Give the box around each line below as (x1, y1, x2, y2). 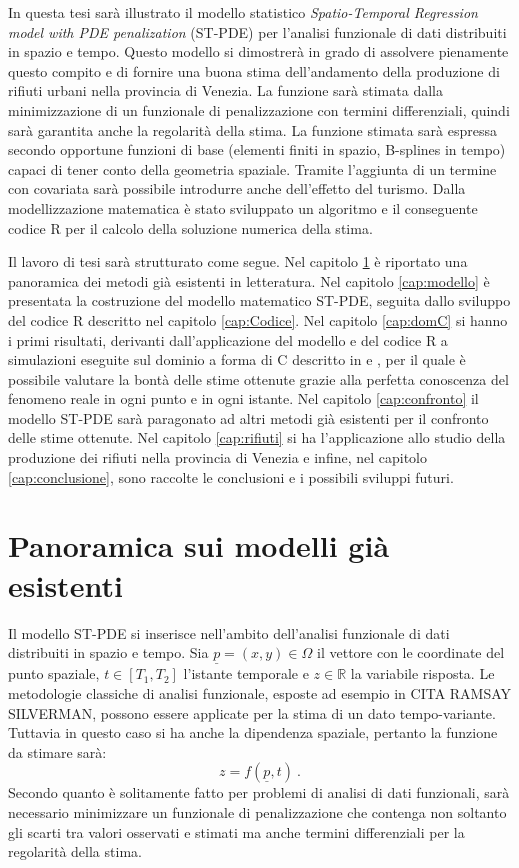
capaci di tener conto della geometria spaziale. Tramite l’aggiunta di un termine (8, 158, 497, 179)
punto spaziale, (8, 663, 100, 684)
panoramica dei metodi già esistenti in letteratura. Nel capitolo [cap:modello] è (8, 270, 490, 291)
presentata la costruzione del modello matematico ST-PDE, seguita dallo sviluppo (8, 290, 511, 311)
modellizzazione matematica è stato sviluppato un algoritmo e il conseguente (8, 197, 478, 218)
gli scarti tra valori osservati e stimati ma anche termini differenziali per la (8, 821, 465, 842)
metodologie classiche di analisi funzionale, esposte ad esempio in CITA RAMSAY (8, 682, 512, 703)
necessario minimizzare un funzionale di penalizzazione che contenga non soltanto (8, 801, 507, 822)
